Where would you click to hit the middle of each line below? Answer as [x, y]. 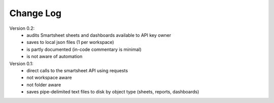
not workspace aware [49, 78]
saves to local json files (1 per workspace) [70, 42]
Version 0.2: [22, 28]
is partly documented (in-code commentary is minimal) [84, 49]
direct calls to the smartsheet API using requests [77, 70]
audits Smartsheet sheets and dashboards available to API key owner [99, 35]
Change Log [36, 13]
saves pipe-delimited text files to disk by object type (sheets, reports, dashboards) [113, 92]
